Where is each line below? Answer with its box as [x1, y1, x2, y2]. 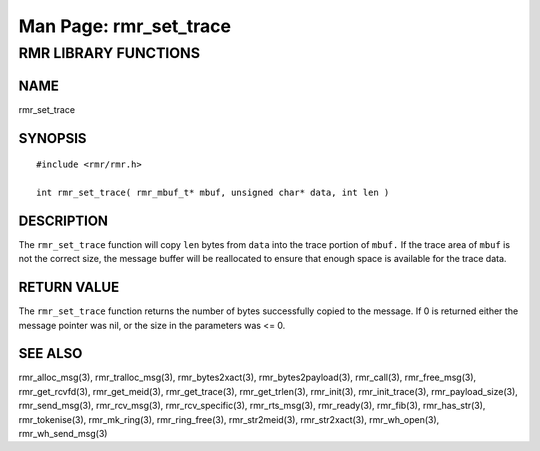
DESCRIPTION [18, 212, 109, 229]
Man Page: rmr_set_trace [18, 15, 232, 37]
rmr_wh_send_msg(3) [18, 427, 108, 439]
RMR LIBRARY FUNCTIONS [18, 44, 200, 62]
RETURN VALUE [18, 279, 120, 296]
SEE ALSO [18, 345, 83, 362]
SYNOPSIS [18, 130, 87, 147]
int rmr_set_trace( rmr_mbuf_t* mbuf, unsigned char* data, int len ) [36, 186, 390, 198]
